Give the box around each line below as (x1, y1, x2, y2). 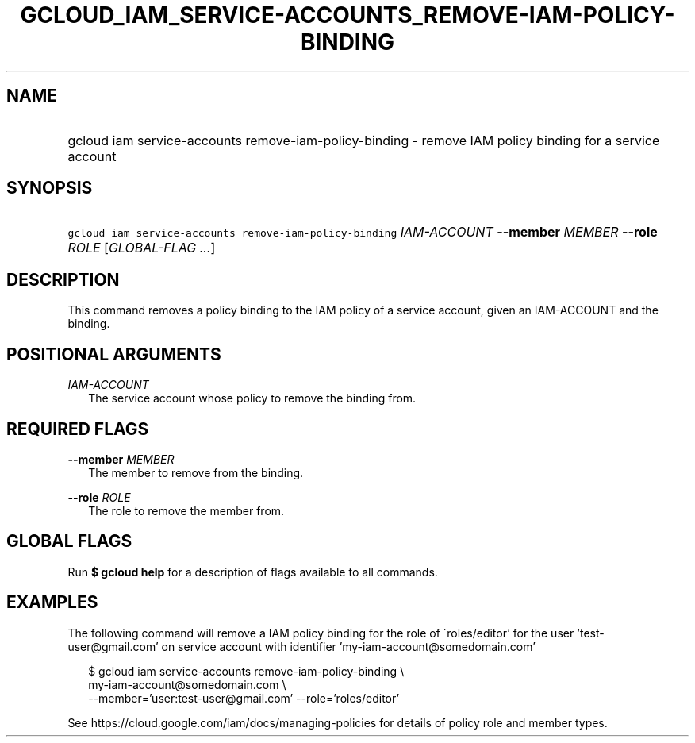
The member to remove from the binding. (88, 465, 304, 479)
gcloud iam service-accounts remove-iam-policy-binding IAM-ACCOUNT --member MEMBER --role (67, 224, 658, 241)
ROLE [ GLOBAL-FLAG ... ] (67, 240, 216, 256)
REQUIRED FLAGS (6, 418, 149, 439)
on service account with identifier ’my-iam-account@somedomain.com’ (161, 639, 536, 653)
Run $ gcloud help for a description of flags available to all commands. (67, 564, 438, 579)
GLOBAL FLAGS (6, 531, 132, 552)
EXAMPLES (6, 592, 98, 613)
